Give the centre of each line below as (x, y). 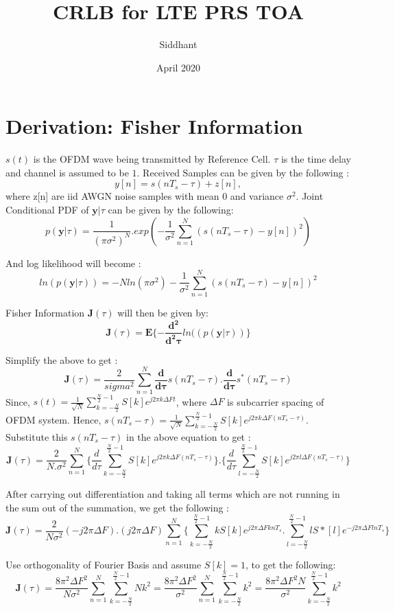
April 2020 (178, 67)
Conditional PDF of (47, 210)
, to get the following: (291, 564)
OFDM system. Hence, (53, 419)
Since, (18, 401)
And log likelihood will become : (73, 263)
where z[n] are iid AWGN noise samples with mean (112, 196)
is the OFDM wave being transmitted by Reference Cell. (152, 159)
